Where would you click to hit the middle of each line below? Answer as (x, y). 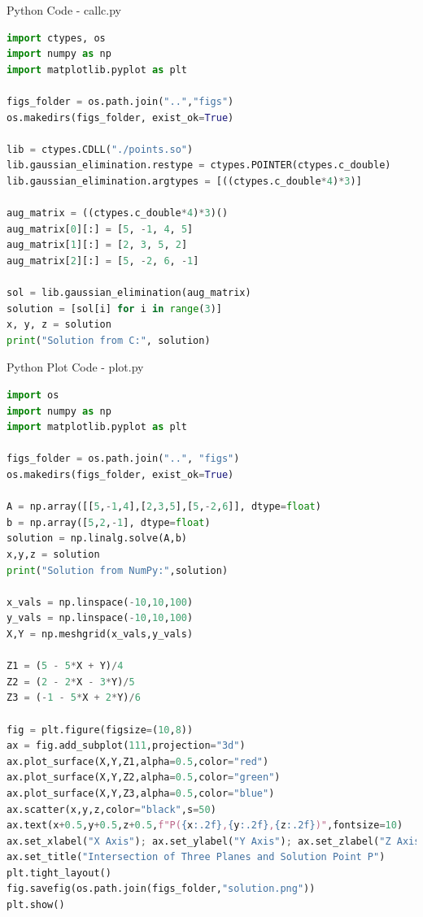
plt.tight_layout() (59, 873)
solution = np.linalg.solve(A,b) (97, 539)
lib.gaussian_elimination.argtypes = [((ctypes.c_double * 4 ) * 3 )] (184, 181)
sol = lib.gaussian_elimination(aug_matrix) (129, 293)
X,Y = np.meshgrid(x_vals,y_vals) (100, 634)
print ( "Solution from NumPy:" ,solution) (118, 570)
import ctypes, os (56, 38)
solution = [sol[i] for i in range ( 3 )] (114, 309)
